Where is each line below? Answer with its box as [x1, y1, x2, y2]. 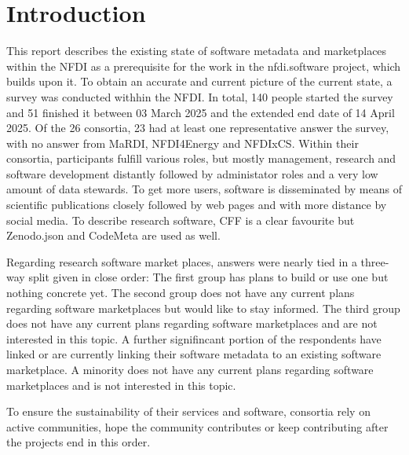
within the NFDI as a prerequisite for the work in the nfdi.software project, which [6, 57, 401, 74]
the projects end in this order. [6, 434, 151, 450]
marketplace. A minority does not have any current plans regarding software [6, 361, 374, 377]
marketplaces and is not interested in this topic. [6, 376, 236, 393]
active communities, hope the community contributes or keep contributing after [6, 418, 389, 435]
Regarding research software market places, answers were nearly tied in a [6, 253, 357, 270]
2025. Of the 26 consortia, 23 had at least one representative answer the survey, [6, 119, 389, 136]
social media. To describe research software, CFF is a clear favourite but [6, 211, 355, 228]
